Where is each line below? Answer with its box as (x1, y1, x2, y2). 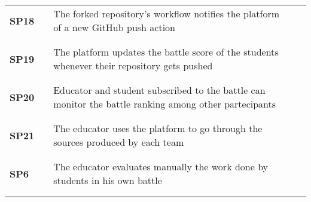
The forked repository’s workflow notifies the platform (53, 7, 280, 20)
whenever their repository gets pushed (53, 59, 213, 72)
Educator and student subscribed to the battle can (53, 83, 266, 97)
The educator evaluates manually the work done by (53, 160, 269, 173)
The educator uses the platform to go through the (53, 121, 263, 135)
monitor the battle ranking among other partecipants (53, 97, 276, 111)
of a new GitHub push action (53, 20, 175, 34)
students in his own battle (53, 173, 162, 187)
